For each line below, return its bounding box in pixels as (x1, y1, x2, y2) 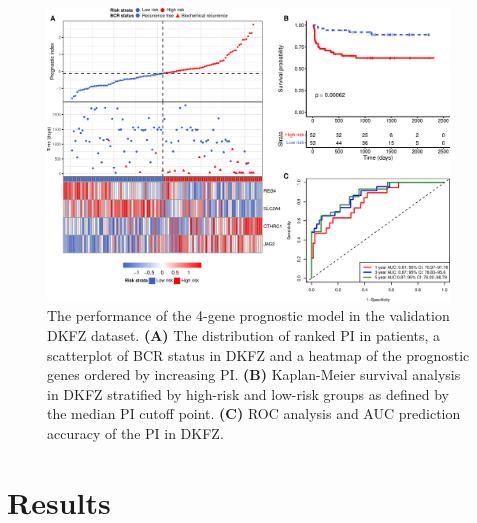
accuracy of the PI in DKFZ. (47, 422, 224, 443)
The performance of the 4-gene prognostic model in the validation (47, 305, 450, 326)
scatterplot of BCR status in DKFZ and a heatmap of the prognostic (47, 344, 470, 365)
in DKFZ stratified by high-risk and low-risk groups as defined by (47, 383, 449, 404)
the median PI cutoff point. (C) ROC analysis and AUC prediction (47, 403, 461, 424)
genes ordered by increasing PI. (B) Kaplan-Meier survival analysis (47, 364, 461, 385)
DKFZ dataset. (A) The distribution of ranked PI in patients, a (47, 325, 441, 346)
